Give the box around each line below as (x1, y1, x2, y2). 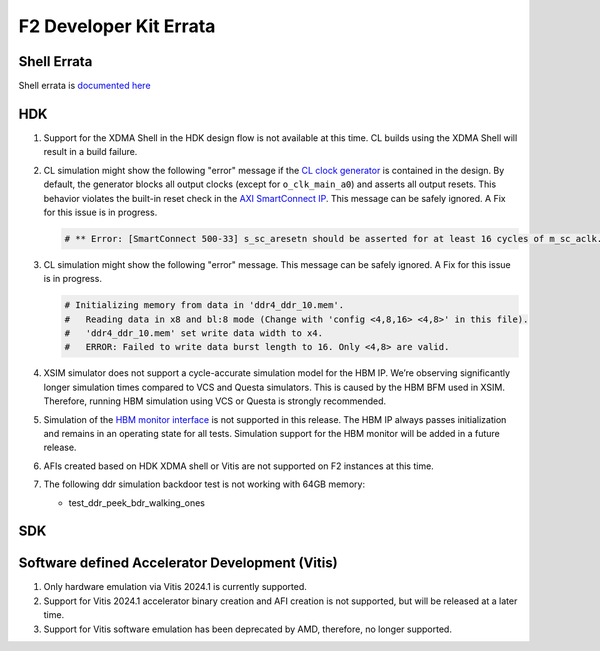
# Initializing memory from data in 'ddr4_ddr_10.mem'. (64, 300, 345, 311)
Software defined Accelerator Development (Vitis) (18, 555, 339, 572)
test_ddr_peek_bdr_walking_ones (68, 496, 205, 509)
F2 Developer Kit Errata (18, 15, 216, 37)
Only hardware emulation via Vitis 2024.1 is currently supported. (43, 581, 307, 593)
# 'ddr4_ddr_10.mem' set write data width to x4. (64, 328, 324, 339)
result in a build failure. (43, 146, 138, 158)
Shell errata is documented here (18, 80, 151, 92)
